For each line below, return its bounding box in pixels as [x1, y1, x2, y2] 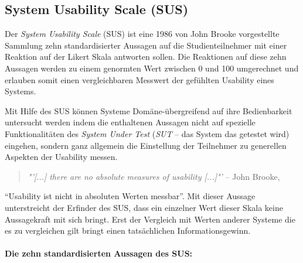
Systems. [5, 85, 36, 97]
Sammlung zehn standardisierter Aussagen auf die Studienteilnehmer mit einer [5, 39, 287, 51]
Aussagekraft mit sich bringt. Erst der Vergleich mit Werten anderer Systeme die [5, 213, 295, 225]
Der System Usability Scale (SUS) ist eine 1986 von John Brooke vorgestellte [5, 28, 280, 40]
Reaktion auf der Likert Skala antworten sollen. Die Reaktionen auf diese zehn [5, 50, 287, 63]
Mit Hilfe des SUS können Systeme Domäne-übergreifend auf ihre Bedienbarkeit [5, 104, 292, 117]
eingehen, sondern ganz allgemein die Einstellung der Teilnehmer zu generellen [5, 139, 287, 151]
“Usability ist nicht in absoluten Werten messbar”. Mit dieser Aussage [5, 190, 256, 202]
